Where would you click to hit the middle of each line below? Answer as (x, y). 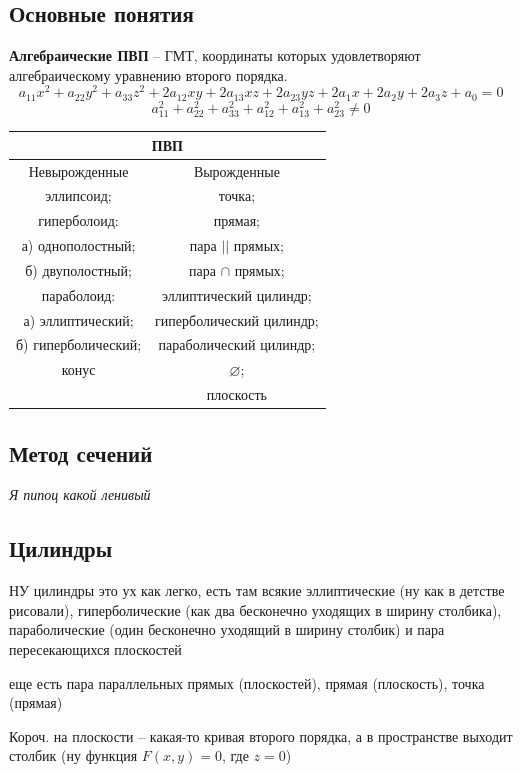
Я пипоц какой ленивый (80, 494)
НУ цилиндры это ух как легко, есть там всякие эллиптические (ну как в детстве (257, 590)
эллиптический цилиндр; (237, 294)
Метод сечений (81, 452)
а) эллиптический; (78, 319)
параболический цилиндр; (237, 344)
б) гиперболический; (79, 344)
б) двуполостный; (78, 269)
